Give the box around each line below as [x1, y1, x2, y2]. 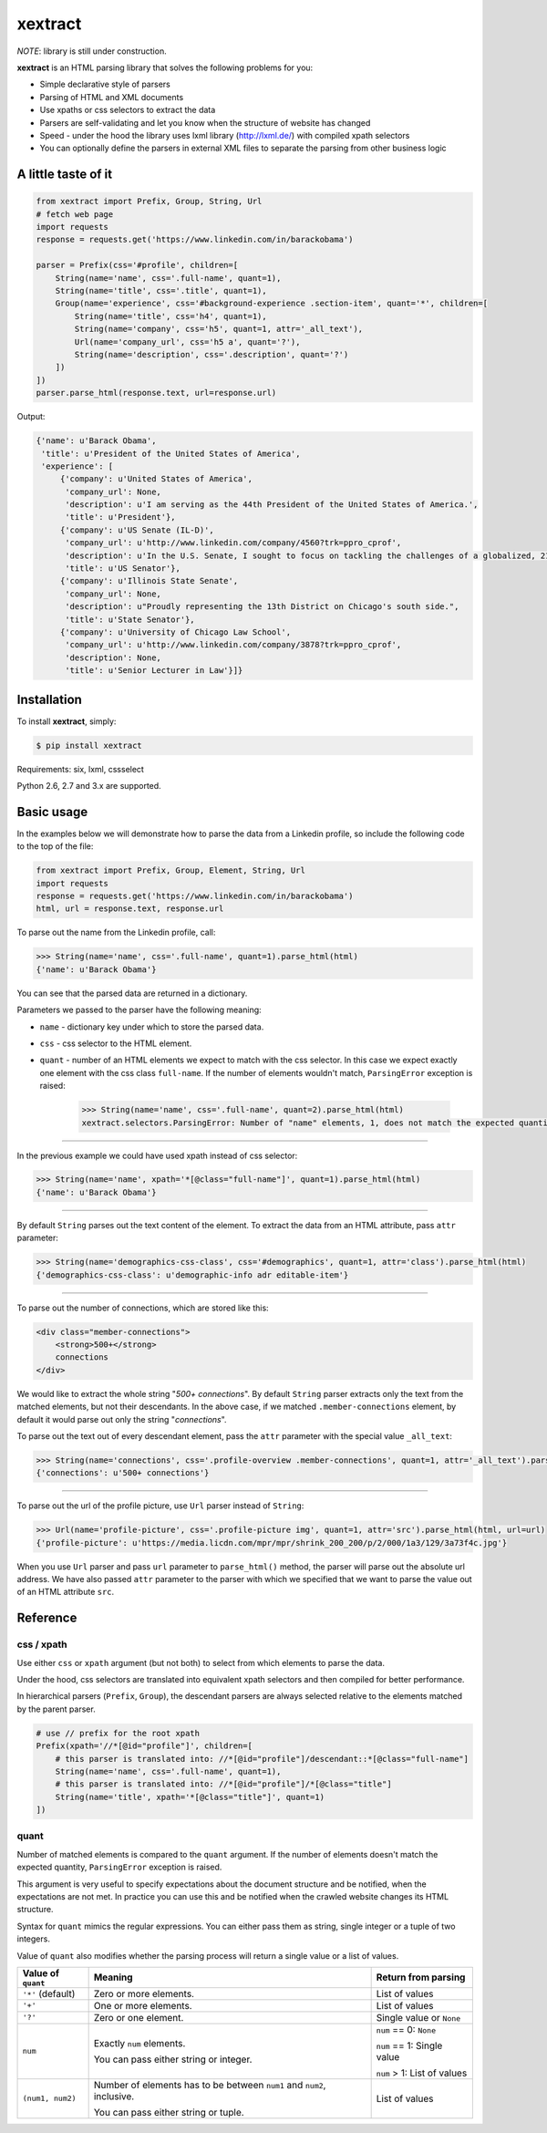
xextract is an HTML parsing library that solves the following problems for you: [16, 62, 314, 73]
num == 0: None [376, 2023, 437, 2035]
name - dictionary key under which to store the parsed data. [39, 1021, 264, 1032]
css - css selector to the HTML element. [39, 1038, 192, 1049]
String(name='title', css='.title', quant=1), [55, 285, 268, 296]
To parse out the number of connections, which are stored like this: [16, 1302, 269, 1313]
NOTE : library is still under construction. [16, 46, 168, 57]
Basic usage [16, 803, 88, 820]
